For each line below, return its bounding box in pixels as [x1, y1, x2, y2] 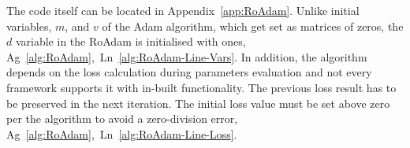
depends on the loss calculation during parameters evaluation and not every [6, 64, 372, 80]
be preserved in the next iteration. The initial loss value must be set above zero [6, 94, 390, 111]
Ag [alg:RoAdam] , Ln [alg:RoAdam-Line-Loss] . [6, 125, 237, 142]
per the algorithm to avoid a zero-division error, [6, 110, 238, 127]
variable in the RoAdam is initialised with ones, [15, 33, 246, 50]
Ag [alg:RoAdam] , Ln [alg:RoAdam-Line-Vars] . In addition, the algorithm [6, 48, 367, 65]
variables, [6, 17, 52, 34]
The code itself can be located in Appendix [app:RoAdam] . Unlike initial [6, 2, 360, 18]
